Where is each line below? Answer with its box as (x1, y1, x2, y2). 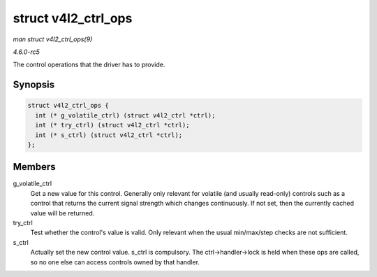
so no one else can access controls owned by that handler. (30, 257, 200, 266)
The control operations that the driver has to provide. (13, 60, 165, 69)
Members (13, 161, 56, 173)
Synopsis (13, 79, 55, 91)
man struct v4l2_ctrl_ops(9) (13, 35, 93, 43)
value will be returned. (30, 208, 95, 217)
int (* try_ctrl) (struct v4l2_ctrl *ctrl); (35, 121, 190, 129)
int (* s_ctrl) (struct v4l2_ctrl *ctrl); (35, 131, 183, 139)
